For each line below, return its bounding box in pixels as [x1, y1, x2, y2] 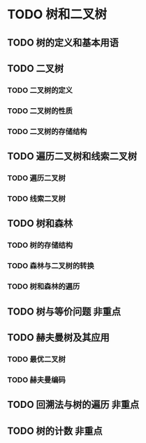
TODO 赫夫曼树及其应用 [7, 331, 110, 343]
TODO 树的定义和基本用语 [7, 37, 119, 48]
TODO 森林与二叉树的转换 [7, 261, 94, 271]
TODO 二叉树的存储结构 [7, 126, 87, 136]
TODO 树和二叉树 [7, 6, 107, 22]
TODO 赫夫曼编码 [7, 375, 66, 385]
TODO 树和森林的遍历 [7, 282, 80, 291]
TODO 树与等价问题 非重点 [7, 305, 121, 317]
